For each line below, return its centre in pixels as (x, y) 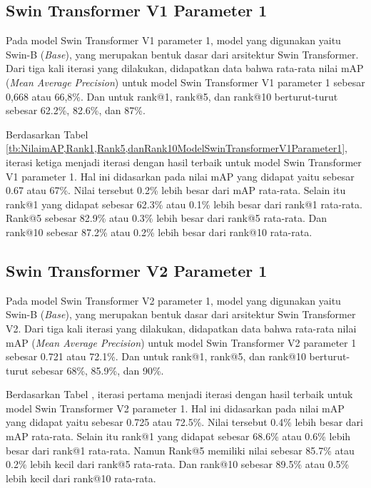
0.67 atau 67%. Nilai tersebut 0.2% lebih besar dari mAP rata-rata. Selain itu (176, 190)
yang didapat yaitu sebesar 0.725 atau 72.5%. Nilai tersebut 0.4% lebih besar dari (184, 422)
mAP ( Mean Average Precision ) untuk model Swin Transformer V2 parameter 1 (181, 342)
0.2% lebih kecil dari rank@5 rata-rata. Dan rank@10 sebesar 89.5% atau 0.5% (178, 464)
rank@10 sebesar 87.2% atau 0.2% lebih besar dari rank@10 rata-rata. (159, 232)
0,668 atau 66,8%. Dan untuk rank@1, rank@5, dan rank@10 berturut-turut (172, 96)
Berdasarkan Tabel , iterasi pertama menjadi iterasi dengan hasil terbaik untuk (179, 394)
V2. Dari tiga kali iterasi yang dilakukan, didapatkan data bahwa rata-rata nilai (181, 328)
